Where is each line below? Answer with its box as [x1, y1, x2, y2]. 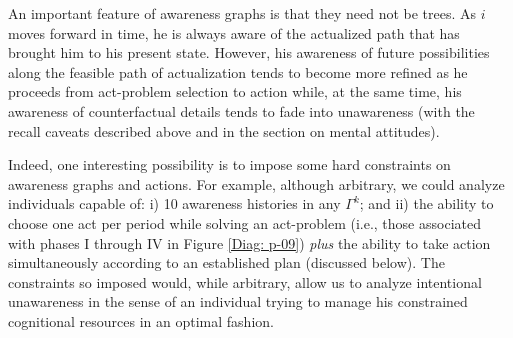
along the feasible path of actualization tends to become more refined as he [8, 61, 468, 82]
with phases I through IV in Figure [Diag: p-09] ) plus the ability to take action [8, 232, 491, 253]
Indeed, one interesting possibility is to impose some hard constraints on [8, 154, 451, 175]
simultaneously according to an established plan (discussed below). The [8, 252, 445, 273]
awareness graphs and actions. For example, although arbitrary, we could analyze [8, 173, 505, 194]
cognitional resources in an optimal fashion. [8, 310, 274, 331]
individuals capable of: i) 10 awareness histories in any [8, 193, 341, 214]
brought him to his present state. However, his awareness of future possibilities [8, 42, 490, 63]
